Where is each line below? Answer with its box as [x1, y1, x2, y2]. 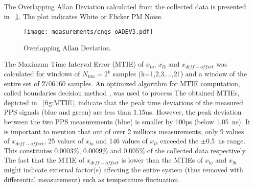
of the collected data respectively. [147, 145, 247, 155]
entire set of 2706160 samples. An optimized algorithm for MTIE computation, [4, 78, 240, 88]
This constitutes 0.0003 [4, 145, 73, 155]
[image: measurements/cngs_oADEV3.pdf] [23, 28, 153, 36]
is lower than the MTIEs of [121, 155, 203, 165]
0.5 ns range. [206, 136, 246, 146]
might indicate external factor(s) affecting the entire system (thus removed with [4, 164, 243, 174]
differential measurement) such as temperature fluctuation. [4, 174, 180, 184]
